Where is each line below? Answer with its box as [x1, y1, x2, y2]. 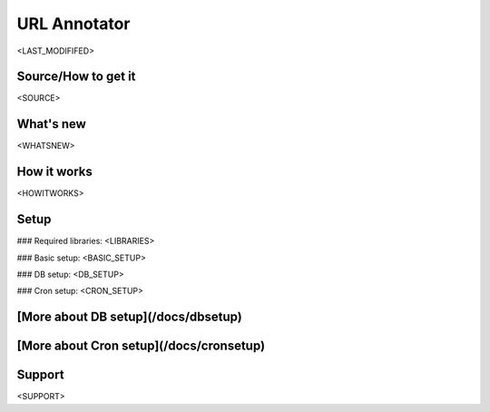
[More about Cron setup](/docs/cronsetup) [16, 338, 266, 354]
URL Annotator [16, 14, 131, 34]
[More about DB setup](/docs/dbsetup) [16, 309, 242, 325]
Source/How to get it [16, 69, 136, 84]
